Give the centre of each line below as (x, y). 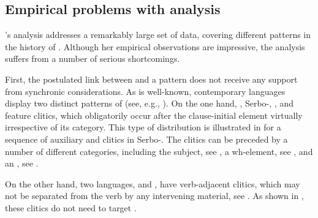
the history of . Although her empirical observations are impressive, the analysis (155, 46)
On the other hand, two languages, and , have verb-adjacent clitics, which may (153, 183)
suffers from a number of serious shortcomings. (93, 58)
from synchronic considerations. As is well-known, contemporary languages (145, 91)
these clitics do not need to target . (71, 207)
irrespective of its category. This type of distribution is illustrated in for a (143, 127)
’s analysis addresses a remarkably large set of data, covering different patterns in (158, 35)
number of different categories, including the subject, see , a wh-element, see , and (159, 151)
